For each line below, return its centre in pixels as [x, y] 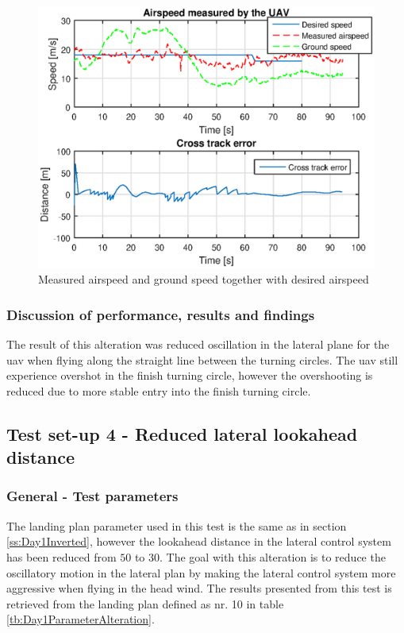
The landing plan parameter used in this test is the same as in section [177, 525]
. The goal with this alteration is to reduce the [273, 556]
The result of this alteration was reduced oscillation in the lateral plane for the [198, 344]
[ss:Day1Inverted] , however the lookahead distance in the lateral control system [199, 541]
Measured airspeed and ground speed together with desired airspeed [204, 279]
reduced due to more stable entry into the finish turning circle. [159, 390]
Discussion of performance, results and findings [161, 314]
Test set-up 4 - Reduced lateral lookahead [182, 433]
